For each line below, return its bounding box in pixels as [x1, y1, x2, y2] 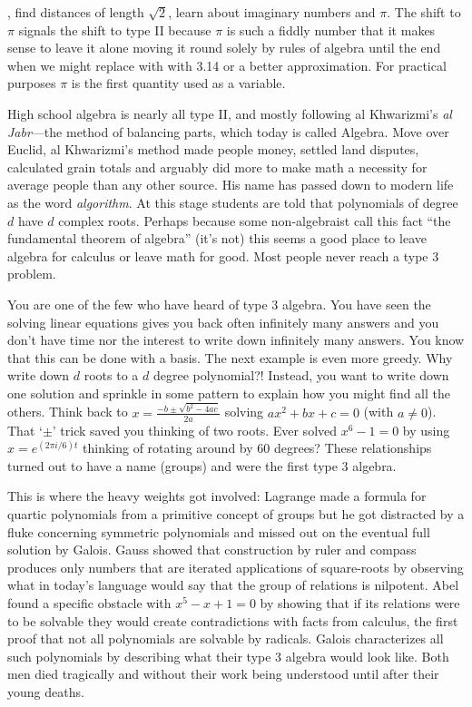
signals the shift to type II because [18, 20, 211, 39]
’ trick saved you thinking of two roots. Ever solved [52, 420, 338, 439]
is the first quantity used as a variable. [71, 74, 286, 93]
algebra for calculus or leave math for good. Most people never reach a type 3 [7, 246, 439, 265]
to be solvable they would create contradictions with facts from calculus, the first [7, 611, 458, 630]
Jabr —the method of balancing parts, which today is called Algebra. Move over [7, 122, 449, 141]
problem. [7, 264, 56, 283]
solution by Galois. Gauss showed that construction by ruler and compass [7, 540, 417, 559]
